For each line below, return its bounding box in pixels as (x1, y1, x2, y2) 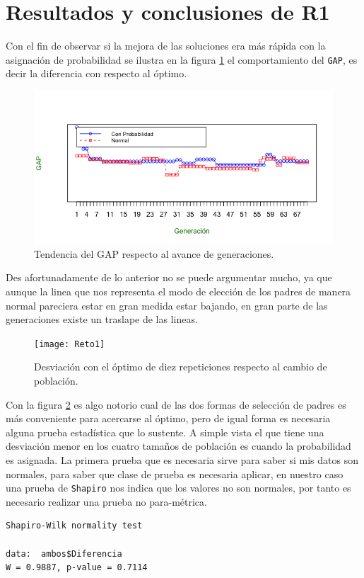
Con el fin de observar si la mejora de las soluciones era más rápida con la (6, 38, 326, 53)
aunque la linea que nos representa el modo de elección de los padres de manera (6, 283, 351, 298)
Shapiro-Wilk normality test (6, 521, 143, 531)
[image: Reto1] (34, 339, 105, 349)
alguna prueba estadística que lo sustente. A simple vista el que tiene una (6, 424, 324, 439)
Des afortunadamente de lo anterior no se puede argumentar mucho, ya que (6, 270, 332, 285)
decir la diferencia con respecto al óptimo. (6, 66, 187, 81)
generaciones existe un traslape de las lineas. (6, 312, 198, 327)
